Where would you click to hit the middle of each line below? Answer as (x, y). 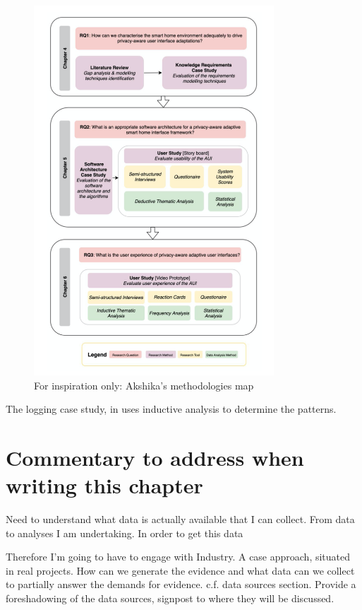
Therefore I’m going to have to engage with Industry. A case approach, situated (178, 557)
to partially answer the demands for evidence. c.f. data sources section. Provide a (181, 584)
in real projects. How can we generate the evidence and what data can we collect (180, 570)
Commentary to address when (155, 457)
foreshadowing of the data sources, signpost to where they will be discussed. (170, 598)
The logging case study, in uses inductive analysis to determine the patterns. (171, 409)
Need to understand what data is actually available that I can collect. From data (180, 519)
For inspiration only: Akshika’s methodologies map (144, 385)
